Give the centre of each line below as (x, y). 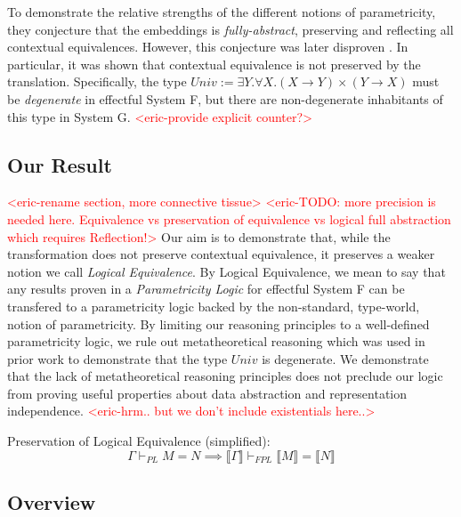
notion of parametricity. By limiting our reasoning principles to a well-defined (218, 323)
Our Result (60, 164)
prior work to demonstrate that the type (117, 358)
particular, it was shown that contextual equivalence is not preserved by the (214, 64)
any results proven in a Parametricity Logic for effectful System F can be (206, 289)
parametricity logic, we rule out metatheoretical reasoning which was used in (216, 341)
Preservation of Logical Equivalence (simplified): (139, 441)
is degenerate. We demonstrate (345, 358)
